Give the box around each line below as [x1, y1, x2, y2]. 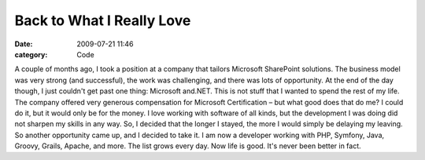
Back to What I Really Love [14, 12, 191, 29]
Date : [14, 39, 33, 49]
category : [14, 49, 48, 59]
